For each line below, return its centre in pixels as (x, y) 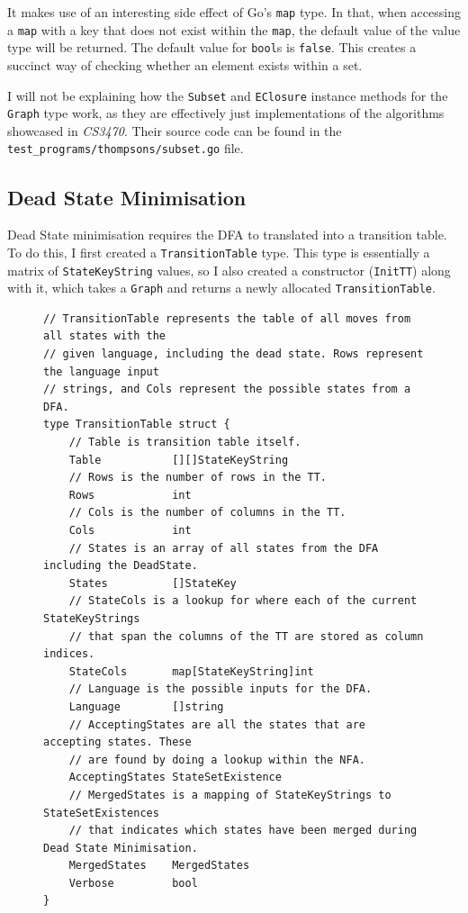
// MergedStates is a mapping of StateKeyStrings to (230, 795)
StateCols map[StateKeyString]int (191, 671)
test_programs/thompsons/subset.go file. (126, 148)
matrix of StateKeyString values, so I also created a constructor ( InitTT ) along (229, 270)
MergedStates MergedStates (159, 866)
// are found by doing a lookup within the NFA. (217, 759)
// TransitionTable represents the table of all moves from (227, 318)
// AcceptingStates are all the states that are (217, 724)
